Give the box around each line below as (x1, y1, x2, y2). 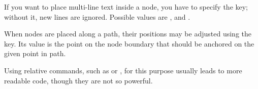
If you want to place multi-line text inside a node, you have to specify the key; (4, 2, 248, 12)
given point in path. (4, 48, 66, 59)
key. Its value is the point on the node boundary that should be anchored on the (4, 38, 254, 49)
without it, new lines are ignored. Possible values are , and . (4, 11, 190, 22)
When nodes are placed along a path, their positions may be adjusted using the (4, 28, 251, 39)
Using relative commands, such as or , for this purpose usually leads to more (4, 65, 242, 75)
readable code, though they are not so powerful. (4, 75, 153, 85)
